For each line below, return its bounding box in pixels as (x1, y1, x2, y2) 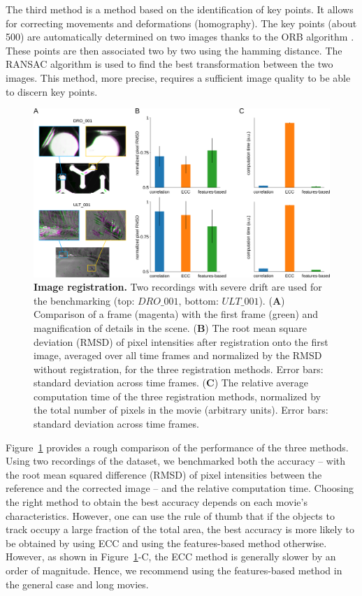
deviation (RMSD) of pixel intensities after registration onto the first (34, 334, 328, 349)
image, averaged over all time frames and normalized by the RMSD (34, 348, 322, 363)
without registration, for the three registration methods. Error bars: (34, 361, 324, 376)
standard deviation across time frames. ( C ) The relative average (34, 375, 308, 390)
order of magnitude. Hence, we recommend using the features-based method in (6, 563, 342, 578)
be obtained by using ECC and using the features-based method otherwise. (6, 535, 327, 550)
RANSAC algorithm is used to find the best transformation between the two (6, 57, 333, 71)
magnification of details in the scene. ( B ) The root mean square (34, 320, 307, 335)
